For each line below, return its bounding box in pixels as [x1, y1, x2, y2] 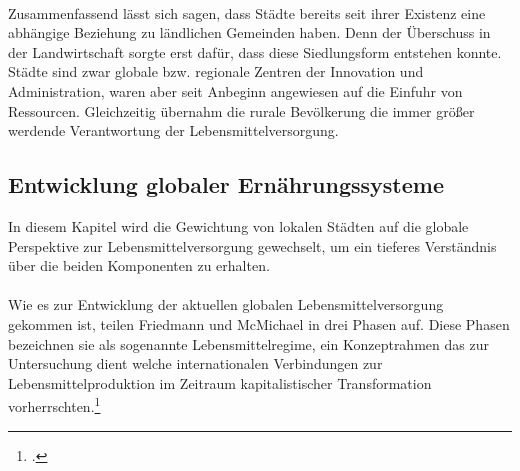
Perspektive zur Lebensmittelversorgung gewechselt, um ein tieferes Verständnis [8, 235, 497, 256]
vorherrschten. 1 [8, 393, 101, 416]
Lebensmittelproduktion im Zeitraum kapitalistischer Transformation [8, 372, 432, 393]
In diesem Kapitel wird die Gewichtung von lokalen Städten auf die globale [8, 215, 469, 236]
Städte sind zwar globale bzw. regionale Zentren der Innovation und [8, 61, 424, 82]
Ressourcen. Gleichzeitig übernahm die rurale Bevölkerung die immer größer [8, 100, 475, 121]
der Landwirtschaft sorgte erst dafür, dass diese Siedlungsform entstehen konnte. [8, 41, 502, 62]
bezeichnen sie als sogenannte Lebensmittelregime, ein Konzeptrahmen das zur [8, 333, 489, 354]
